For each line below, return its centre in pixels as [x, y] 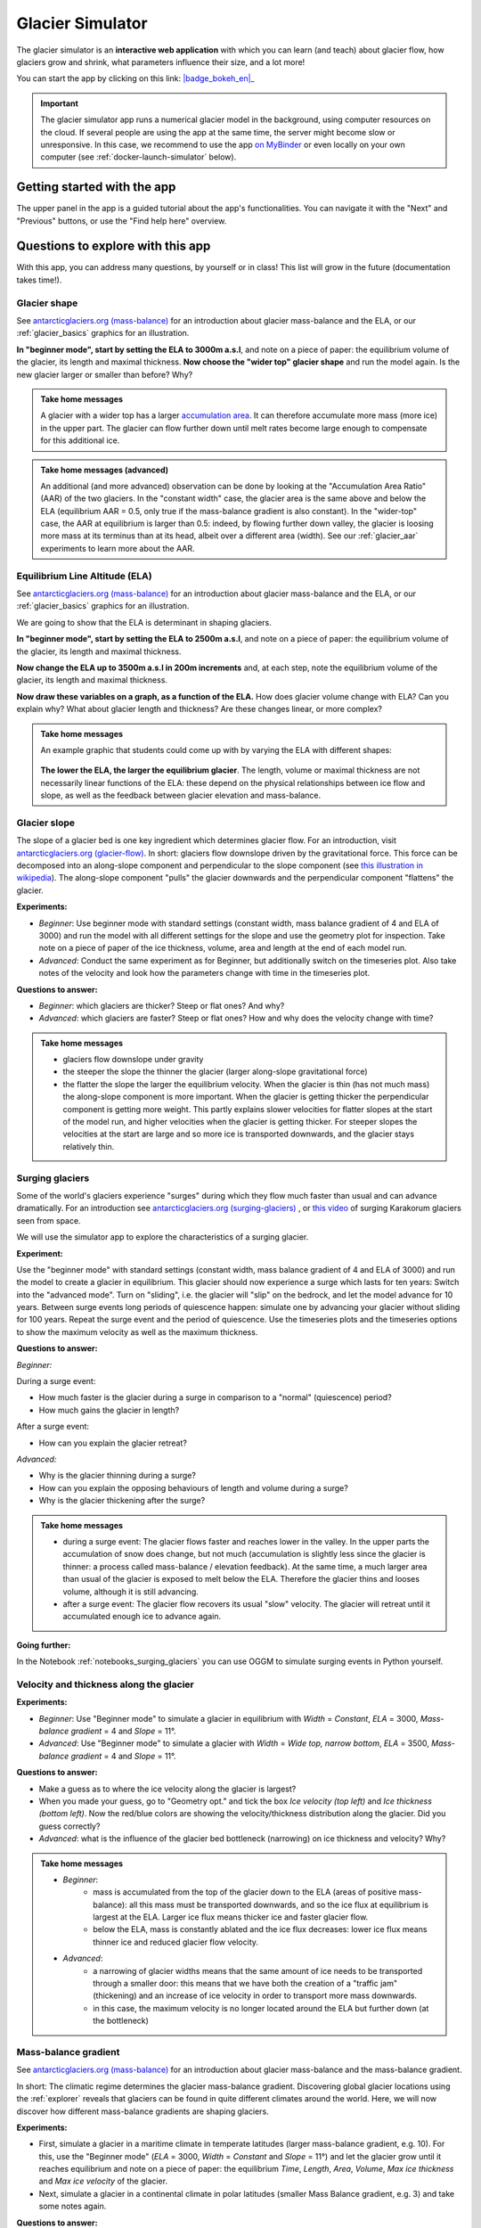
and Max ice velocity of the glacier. [103, 2181]
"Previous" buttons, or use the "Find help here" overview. [122, 221]
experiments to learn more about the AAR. [118, 548]
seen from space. [49, 1220]
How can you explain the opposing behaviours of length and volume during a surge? [194, 1487]
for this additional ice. [80, 440]
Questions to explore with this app [114, 246]
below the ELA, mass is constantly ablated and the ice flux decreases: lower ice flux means [260, 1929]
